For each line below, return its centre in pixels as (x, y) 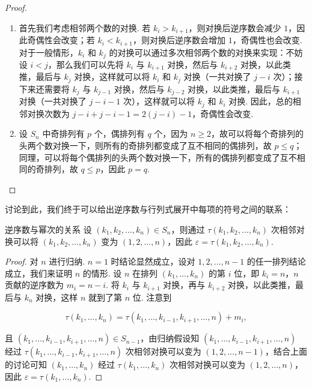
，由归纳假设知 (170, 338)
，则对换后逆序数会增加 (179, 40)
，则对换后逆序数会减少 (235, 27)
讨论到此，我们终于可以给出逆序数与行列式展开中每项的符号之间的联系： (148, 209)
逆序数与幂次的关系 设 (48, 229)
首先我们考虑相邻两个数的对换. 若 (85, 27)
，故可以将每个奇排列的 (258, 133)
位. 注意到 (152, 297)
